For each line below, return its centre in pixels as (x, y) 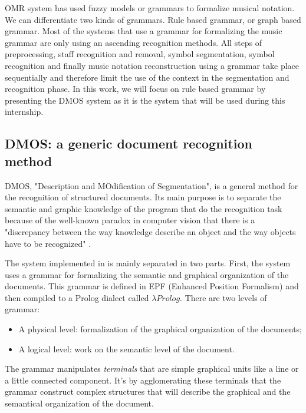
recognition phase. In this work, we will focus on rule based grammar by (135, 89)
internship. (24, 112)
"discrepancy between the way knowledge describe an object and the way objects (150, 231)
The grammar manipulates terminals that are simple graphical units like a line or (152, 369)
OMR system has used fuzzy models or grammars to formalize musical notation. (150, 8)
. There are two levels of (223, 297)
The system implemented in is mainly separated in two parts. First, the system (148, 263)
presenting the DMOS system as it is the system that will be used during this (145, 100)
